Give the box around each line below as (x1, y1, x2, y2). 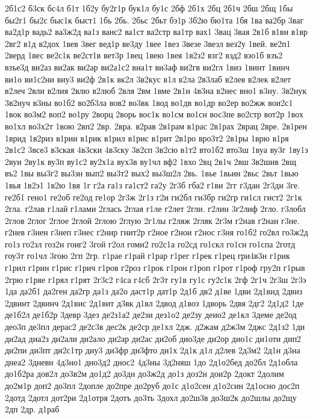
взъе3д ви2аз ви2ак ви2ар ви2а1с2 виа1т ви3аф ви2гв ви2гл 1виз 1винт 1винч (5, 60, 290, 73)
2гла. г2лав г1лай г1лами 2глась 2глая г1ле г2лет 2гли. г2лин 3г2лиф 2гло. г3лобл (5, 202, 306, 215)
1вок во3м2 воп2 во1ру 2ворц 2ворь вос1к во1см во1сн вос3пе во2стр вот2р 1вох (5, 108, 303, 120)
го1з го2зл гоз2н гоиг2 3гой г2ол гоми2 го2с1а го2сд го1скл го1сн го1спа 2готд (5, 237, 296, 250)
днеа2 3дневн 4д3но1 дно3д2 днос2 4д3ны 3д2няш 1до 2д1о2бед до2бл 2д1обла (5, 355, 298, 368)
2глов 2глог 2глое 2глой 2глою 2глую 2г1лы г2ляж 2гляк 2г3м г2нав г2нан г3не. (5, 214, 300, 226)
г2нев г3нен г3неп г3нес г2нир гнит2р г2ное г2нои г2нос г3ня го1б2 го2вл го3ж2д (5, 226, 308, 238)
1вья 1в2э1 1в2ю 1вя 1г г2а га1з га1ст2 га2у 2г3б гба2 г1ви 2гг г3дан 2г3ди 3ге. (5, 178, 300, 191)
